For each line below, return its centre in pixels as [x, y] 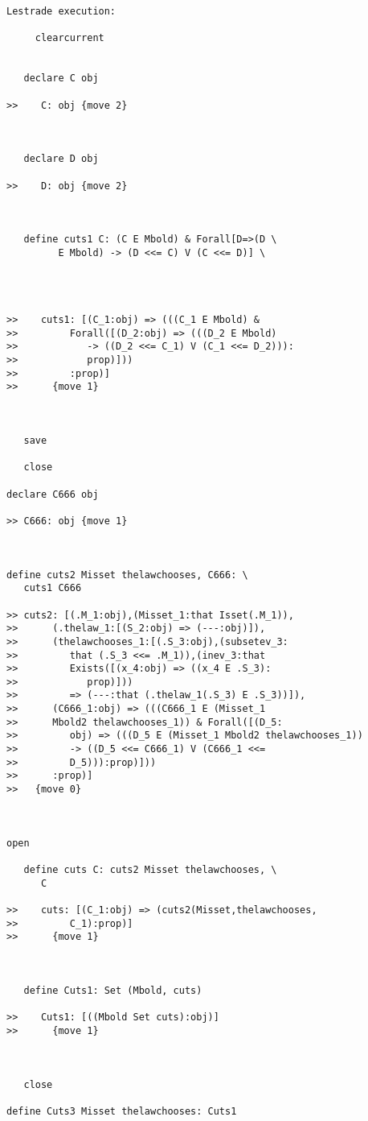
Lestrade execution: [61, 11]
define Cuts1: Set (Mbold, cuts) [113, 990]
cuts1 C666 [53, 588]
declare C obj [61, 79]
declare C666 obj [53, 494]
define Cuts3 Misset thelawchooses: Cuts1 [122, 1111]
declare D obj [61, 159]
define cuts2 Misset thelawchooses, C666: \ [127, 575]
